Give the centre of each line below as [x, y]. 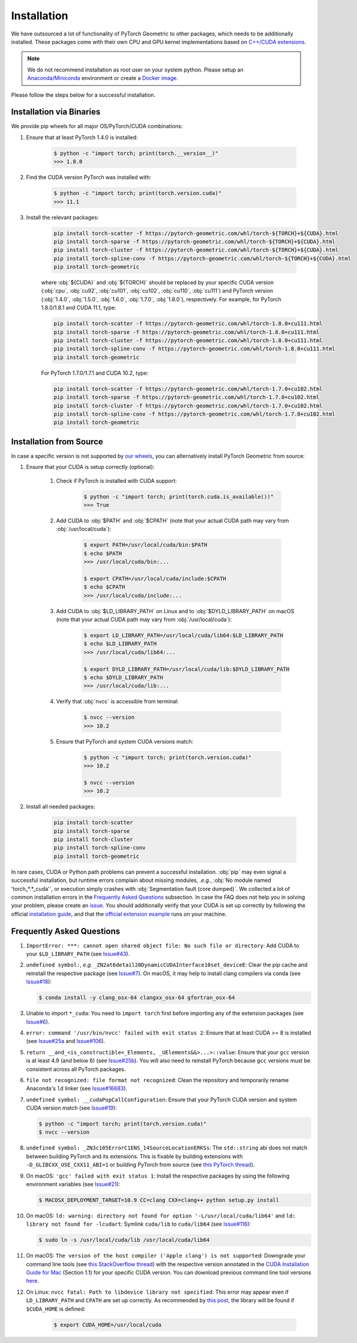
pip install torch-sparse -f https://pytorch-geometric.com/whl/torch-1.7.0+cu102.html [187, 397]
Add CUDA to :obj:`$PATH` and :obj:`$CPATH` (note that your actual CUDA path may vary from [172, 521]
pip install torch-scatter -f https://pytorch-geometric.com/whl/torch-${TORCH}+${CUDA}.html [196, 233]
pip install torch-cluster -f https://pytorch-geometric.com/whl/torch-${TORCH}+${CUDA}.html [196, 250]
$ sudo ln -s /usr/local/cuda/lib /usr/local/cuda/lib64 [124, 1240]
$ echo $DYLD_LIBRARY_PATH [123, 677]
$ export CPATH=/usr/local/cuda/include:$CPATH [155, 578]
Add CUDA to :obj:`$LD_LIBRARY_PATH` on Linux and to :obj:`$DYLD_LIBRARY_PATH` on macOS [175, 611]
